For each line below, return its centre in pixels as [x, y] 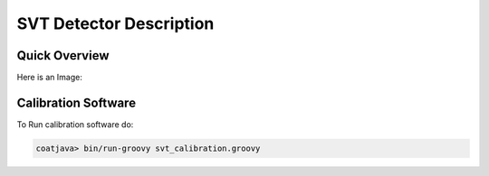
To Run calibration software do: [75, 124]
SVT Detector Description [115, 23]
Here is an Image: [50, 78]
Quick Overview [63, 56]
